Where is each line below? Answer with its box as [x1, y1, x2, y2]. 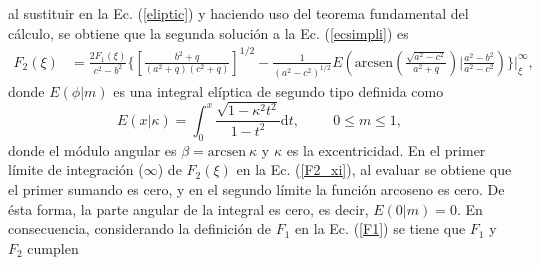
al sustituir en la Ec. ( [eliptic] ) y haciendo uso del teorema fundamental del [8, 3, 469, 23]
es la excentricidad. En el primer [286, 139, 486, 160]
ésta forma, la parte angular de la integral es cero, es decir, [8, 198, 369, 219]
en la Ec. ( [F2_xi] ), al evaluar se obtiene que [236, 159, 512, 180]
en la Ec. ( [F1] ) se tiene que [295, 218, 466, 239]
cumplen [27, 237, 79, 258]
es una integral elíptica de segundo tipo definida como [113, 80, 444, 101]
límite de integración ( [8, 159, 144, 180]
